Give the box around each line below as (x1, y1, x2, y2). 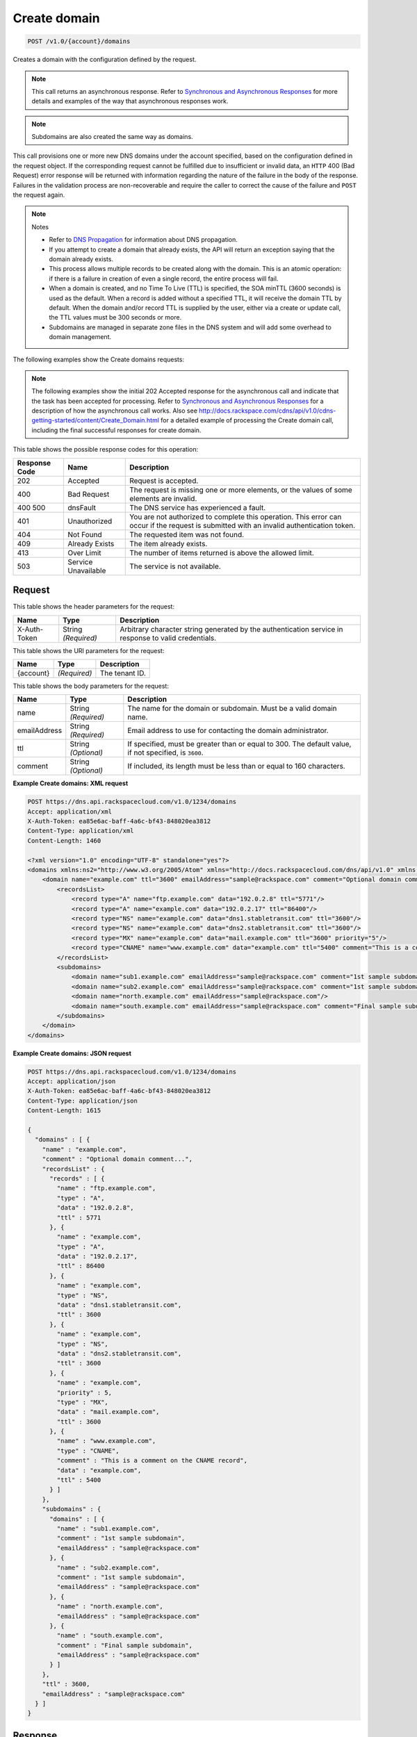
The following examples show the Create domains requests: (13, 355, 184, 363)
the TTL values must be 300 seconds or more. (49, 313, 182, 322)
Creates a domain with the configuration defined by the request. (13, 56, 197, 64)
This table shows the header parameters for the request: (13, 602, 175, 611)
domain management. (49, 333, 112, 341)
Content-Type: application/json (27, 1096, 138, 1105)
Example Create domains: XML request (13, 779, 129, 788)
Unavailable (67, 566, 106, 575)
